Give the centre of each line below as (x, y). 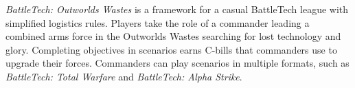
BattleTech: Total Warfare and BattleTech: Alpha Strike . (124, 76)
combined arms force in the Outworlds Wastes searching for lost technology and (173, 36)
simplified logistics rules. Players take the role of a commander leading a (158, 22)
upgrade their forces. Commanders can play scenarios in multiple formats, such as (177, 63)
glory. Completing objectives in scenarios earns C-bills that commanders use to (171, 49)
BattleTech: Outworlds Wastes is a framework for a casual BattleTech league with (177, 9)
